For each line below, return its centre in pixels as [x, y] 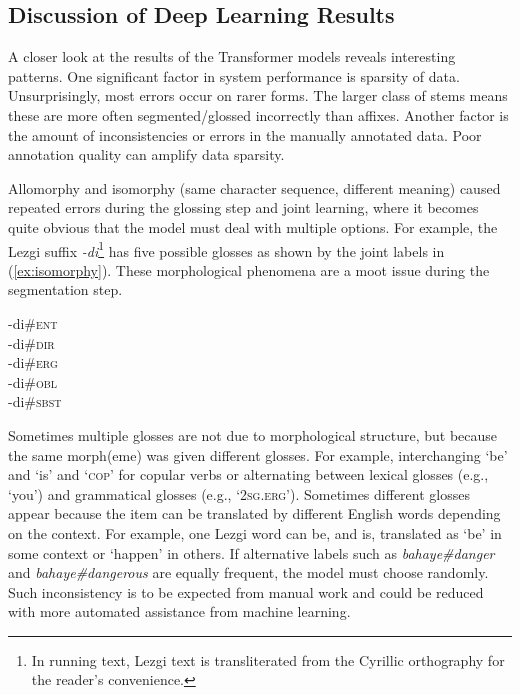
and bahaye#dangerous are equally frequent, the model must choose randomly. [248, 572]
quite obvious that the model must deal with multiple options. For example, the [253, 226]
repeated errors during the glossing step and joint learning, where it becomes [243, 207]
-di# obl [33, 381]
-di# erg [33, 362]
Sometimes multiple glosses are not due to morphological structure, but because [253, 434]
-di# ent [33, 322]
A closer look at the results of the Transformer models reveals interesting [232, 56]
